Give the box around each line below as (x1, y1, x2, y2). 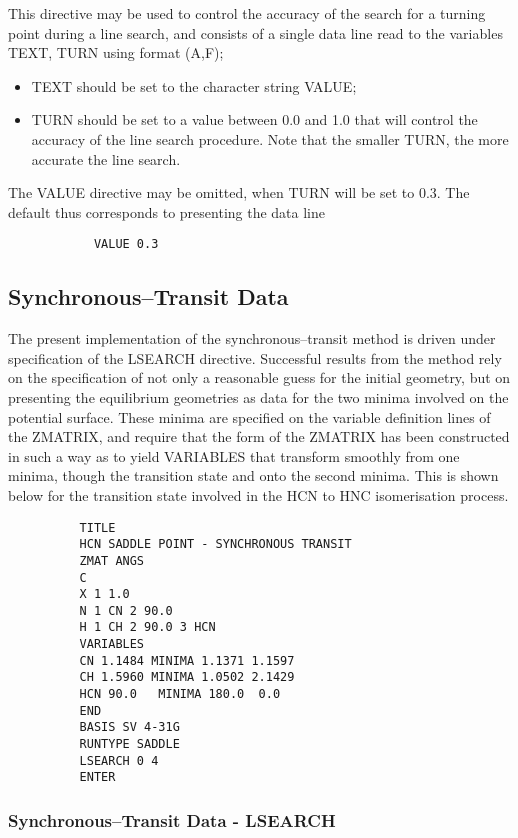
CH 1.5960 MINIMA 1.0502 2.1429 (79, 670, 295, 685)
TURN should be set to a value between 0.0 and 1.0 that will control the (31, 109, 478, 130)
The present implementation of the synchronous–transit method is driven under (8, 328, 496, 349)
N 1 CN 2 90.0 (79, 603, 173, 618)
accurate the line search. (31, 148, 181, 169)
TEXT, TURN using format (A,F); (8, 42, 224, 63)
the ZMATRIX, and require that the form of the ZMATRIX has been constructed (8, 426, 510, 447)
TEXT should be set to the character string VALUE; (31, 75, 357, 96)
